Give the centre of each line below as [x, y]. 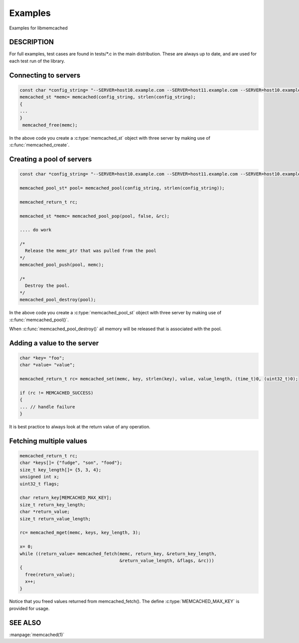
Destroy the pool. [47, 286]
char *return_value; [45, 512]
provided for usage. [29, 608]
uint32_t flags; [40, 484]
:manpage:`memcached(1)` [37, 635]
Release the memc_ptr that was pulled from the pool [91, 251]
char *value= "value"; [47, 365]
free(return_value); [50, 574]
